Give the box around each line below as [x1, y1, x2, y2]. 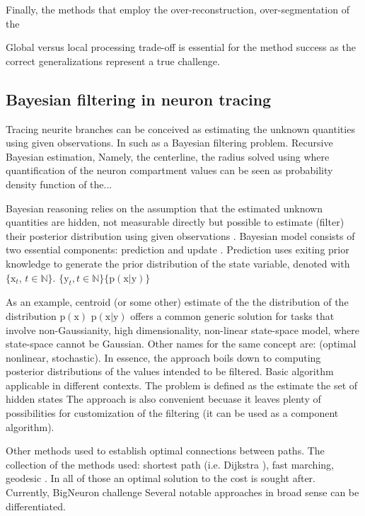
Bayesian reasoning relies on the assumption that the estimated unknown [6, 200, 323, 215]
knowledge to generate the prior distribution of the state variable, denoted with [6, 256, 350, 270]
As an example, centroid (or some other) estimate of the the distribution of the [6, 294, 349, 309]
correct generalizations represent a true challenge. [6, 53, 220, 68]
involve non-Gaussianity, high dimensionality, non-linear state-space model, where [6, 322, 359, 337]
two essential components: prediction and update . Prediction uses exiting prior [6, 242, 349, 257]
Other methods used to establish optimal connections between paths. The [6, 443, 325, 458]
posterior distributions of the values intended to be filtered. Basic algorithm [6, 364, 334, 379]
